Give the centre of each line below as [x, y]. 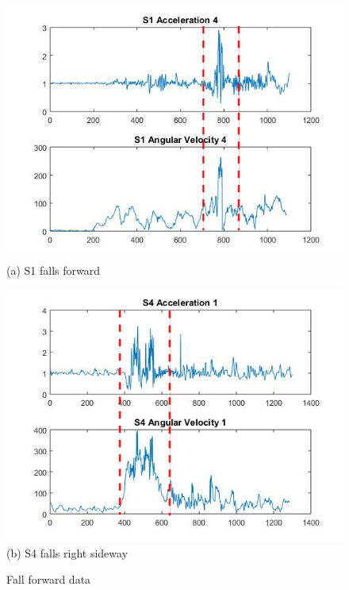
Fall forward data [49, 579]
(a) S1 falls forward [54, 270]
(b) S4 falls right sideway [67, 552]
